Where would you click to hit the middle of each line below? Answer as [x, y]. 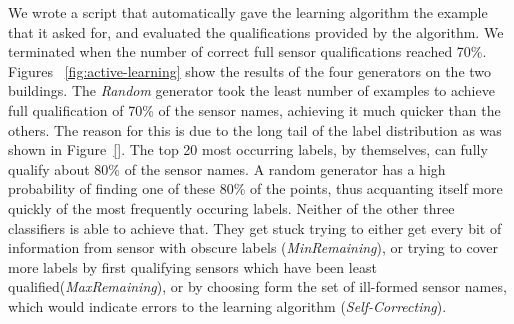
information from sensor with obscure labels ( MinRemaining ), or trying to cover [253, 247]
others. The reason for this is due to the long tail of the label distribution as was [255, 129]
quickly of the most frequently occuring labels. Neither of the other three [231, 207]
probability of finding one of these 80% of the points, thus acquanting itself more [255, 188]
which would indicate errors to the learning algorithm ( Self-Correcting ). [227, 305]
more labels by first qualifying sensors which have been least [192, 266]
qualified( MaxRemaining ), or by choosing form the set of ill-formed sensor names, [257, 286]
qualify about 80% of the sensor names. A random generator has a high [227, 168]
